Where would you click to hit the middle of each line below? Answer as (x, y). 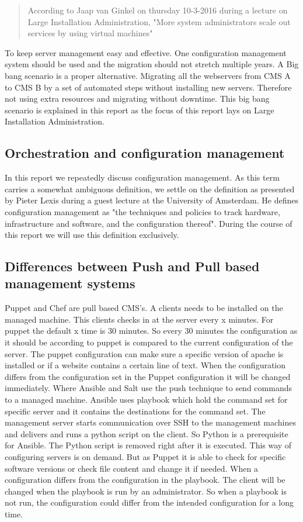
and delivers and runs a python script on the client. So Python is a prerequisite (147, 433)
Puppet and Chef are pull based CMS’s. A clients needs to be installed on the (144, 308)
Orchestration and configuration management (145, 153)
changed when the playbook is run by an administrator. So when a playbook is (146, 491)
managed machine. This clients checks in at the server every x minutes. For (139, 319)
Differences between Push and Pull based (132, 266)
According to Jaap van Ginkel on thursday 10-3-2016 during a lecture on (158, 10)
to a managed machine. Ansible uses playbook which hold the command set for (146, 400)
